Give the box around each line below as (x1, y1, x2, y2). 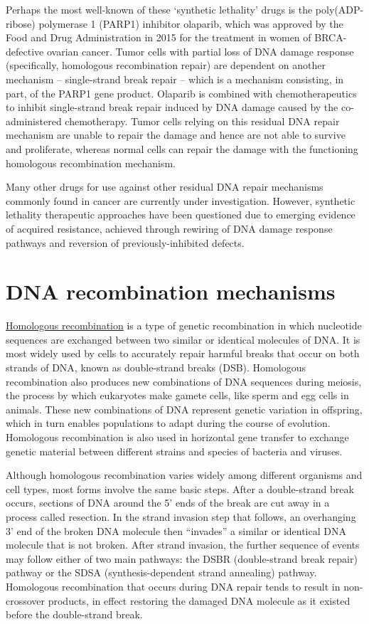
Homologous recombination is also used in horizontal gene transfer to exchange (6, 429, 349, 444)
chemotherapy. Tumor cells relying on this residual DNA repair (65, 113, 340, 128)
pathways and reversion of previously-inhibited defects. (6, 235, 245, 250)
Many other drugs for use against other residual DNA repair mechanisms (6, 179, 323, 194)
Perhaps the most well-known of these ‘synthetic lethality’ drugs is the (6, 2, 313, 16)
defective (6, 43, 44, 58)
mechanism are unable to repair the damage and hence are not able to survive (6, 127, 346, 142)
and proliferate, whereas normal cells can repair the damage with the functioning (6, 141, 358, 156)
